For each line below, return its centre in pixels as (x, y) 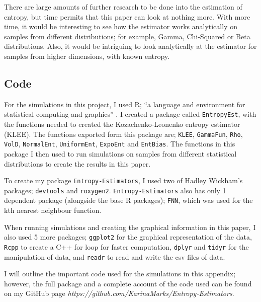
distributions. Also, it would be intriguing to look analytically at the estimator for (130, 46)
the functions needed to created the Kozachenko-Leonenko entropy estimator (122, 124)
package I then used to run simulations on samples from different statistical (120, 153)
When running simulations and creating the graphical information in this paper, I (130, 227)
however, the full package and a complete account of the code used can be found (128, 283)
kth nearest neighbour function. (53, 210)
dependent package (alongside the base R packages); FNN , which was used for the (128, 200)
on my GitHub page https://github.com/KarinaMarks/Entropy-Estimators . (119, 293)
